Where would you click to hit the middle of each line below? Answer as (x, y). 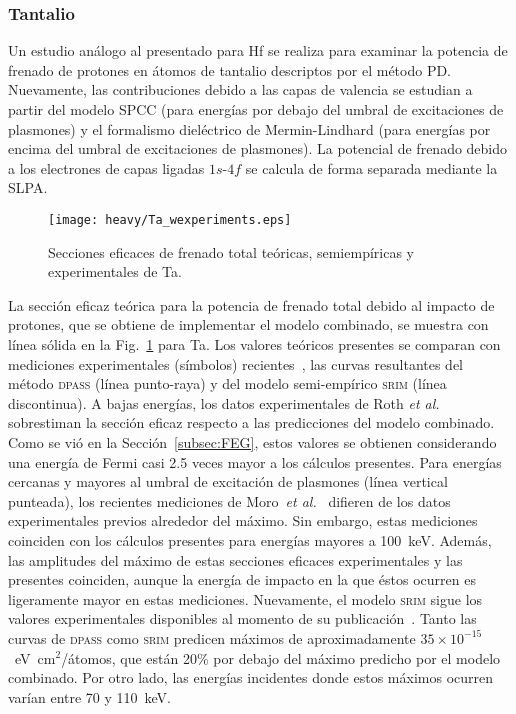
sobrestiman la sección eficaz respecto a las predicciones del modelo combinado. (251, 422)
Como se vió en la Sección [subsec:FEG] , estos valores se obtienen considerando (252, 441)
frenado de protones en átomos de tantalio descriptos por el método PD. (230, 69)
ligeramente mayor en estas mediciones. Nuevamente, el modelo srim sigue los (245, 598)
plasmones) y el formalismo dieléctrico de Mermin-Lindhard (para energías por (249, 128)
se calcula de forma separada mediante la (371, 167)
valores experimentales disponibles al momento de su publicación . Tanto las (242, 618)
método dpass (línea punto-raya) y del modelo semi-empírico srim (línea (227, 383)
